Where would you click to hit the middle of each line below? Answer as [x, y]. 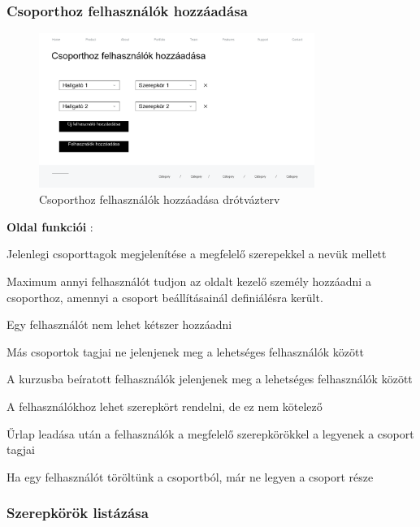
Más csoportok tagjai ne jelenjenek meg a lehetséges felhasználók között [185, 351]
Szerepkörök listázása [78, 513]
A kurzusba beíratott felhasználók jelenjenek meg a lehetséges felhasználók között [210, 379]
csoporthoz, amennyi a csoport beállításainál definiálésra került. [165, 297]
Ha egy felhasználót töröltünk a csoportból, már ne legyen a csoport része [190, 476]
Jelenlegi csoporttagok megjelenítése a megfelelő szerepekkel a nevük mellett [197, 254]
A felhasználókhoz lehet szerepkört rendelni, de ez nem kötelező [165, 406]
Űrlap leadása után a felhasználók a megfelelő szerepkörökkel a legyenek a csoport [210, 433]
